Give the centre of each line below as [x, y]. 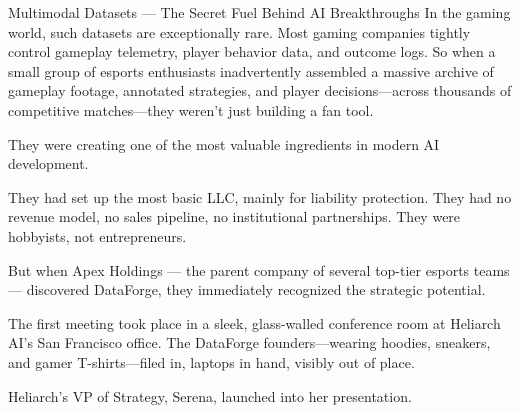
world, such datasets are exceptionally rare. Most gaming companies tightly [239, 31]
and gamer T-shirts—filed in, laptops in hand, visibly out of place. [211, 361]
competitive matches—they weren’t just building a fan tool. [191, 109]
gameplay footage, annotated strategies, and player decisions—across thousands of [260, 90]
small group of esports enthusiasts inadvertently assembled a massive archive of [251, 70]
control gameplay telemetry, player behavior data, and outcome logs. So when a [252, 51]
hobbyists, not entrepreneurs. [97, 235]
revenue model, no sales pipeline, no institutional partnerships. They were [234, 216]
